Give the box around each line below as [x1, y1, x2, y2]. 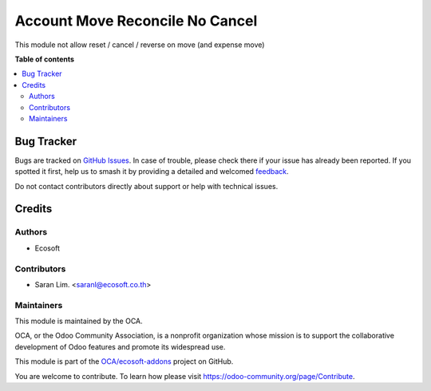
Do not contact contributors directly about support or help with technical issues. [14, 181, 279, 191]
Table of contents [14, 54, 75, 64]
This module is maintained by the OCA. [14, 316, 143, 326]
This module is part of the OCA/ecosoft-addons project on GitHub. [14, 357, 234, 366]
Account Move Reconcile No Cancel [14, 12, 258, 30]
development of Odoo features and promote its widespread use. [14, 342, 226, 351]
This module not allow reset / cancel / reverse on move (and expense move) [14, 40, 265, 49]
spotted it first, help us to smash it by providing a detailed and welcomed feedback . [14, 167, 289, 176]
